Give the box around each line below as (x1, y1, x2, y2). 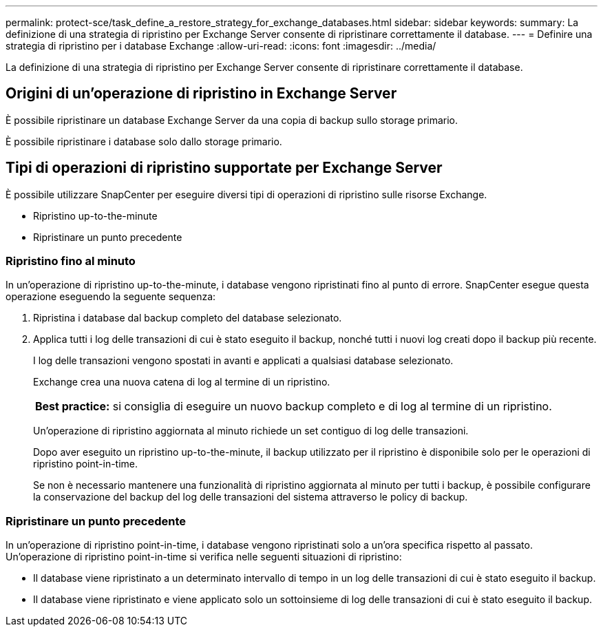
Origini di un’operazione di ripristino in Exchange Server (6, 85, 397, 103)
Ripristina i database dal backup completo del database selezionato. (33, 312, 342, 324)
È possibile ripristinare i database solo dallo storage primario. (6, 135, 282, 147)
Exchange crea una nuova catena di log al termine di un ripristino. (33, 376, 330, 388)
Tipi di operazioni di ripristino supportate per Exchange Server (6, 159, 443, 177)
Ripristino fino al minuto (6, 254, 136, 268)
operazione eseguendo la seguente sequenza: (6, 291, 216, 303)
